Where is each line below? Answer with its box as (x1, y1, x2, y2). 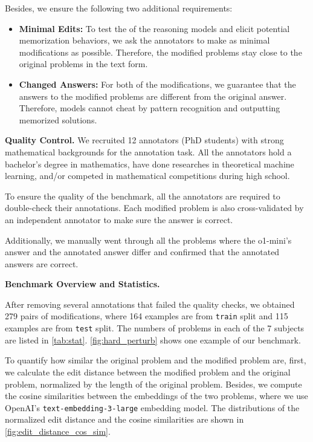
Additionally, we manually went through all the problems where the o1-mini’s (5, 233, 292, 246)
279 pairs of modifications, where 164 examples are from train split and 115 (5, 310, 288, 322)
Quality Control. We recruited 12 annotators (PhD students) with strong (5, 134, 284, 146)
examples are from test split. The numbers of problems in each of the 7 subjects (5, 322, 305, 334)
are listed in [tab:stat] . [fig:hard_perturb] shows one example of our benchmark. (5, 333, 301, 346)
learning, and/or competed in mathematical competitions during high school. (5, 169, 290, 182)
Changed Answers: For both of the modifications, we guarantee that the (19, 77, 296, 90)
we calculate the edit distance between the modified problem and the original (5, 365, 291, 378)
